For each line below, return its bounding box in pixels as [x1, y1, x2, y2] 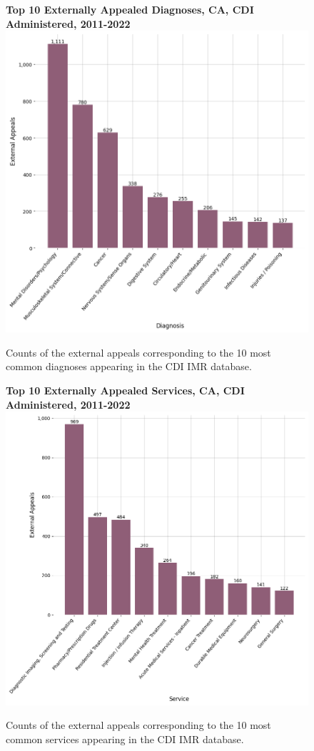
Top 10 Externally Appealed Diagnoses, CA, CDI [6, 2, 254, 16]
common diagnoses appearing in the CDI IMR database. [6, 359, 252, 374]
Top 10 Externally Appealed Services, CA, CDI [6, 382, 245, 397]
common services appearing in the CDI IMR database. [6, 732, 244, 747]
